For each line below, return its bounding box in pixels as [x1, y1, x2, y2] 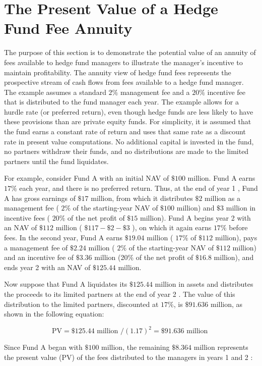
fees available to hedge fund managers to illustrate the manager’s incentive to [4, 57, 243, 67]
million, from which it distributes [91, 192, 193, 203]
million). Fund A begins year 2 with [140, 212, 251, 223]
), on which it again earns [132, 222, 212, 233]
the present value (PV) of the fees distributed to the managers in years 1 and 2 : [4, 351, 253, 362]
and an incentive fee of [4, 252, 74, 263]
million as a [205, 192, 240, 203]
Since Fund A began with [4, 342, 83, 352]
